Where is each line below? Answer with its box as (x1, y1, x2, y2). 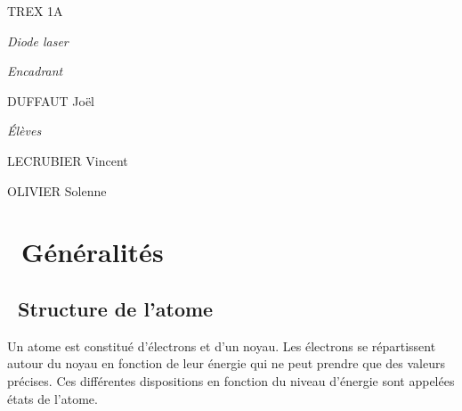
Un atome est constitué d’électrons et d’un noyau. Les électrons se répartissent (7, 336, 436, 355)
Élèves (7, 121, 42, 140)
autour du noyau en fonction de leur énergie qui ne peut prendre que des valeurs (7, 354, 445, 373)
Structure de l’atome (18, 294, 214, 322)
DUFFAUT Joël (7, 91, 94, 110)
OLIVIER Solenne (7, 181, 107, 200)
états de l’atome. (7, 389, 98, 407)
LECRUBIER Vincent (7, 151, 128, 169)
